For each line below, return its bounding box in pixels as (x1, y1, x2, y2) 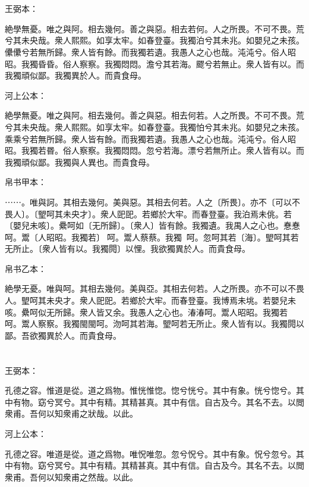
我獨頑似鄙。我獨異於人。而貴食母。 (5, 69, 146, 82)
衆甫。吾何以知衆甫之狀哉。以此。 (5, 407, 138, 420)
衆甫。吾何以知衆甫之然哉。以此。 (5, 470, 138, 483)
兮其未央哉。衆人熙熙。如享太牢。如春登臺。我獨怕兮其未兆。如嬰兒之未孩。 (5, 120, 304, 133)
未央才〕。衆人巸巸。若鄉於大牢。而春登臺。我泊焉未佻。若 (62, 207, 292, 220)
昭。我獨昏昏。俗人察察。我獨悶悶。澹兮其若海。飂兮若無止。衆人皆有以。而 (5, 57, 304, 70)
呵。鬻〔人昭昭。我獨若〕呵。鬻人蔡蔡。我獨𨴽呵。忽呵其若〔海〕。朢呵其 (5, 230, 291, 243)
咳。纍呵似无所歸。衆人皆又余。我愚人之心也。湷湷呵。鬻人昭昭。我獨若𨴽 (5, 305, 290, 318)
